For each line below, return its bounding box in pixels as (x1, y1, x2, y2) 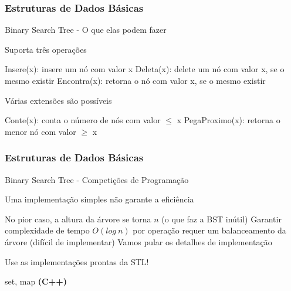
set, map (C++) (5, 275, 67, 287)
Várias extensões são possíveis (5, 94, 112, 106)
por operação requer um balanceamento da (133, 224, 286, 236)
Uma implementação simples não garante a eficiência (5, 193, 194, 205)
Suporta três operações (5, 43, 87, 55)
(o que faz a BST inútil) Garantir (161, 212, 282, 225)
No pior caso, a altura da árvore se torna (5, 212, 151, 225)
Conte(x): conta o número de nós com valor (5, 114, 161, 126)
